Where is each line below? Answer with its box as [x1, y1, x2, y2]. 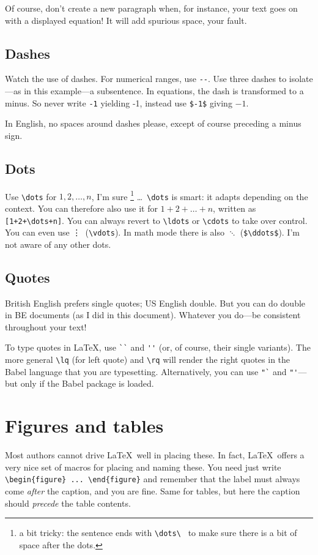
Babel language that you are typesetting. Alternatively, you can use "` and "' [5, 365, 298, 378]
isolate [289, 72, 313, 85]
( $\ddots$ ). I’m [240, 226, 300, 239]
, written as [213, 202, 256, 214]
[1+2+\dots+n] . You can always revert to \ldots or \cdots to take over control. [5, 214, 308, 226]
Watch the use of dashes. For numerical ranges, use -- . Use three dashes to [5, 72, 287, 85]
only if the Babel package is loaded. [20, 377, 154, 390]
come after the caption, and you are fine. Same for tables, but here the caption [5, 485, 300, 497]
